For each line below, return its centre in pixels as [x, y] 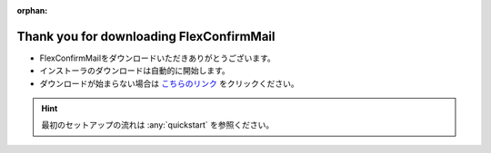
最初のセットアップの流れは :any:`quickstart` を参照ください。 [158, 125]
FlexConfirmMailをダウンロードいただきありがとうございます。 [158, 58]
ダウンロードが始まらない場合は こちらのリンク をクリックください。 [169, 83]
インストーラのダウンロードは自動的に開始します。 [135, 71]
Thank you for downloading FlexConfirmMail [146, 36]
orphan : [32, 10]
